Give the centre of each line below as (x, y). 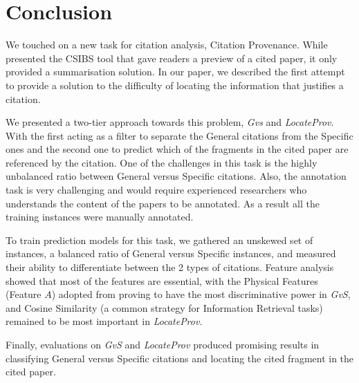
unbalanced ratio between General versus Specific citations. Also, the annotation (176, 176)
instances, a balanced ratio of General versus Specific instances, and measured (171, 253)
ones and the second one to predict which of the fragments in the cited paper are (177, 149)
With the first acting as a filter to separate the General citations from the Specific (179, 135)
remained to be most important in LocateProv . (104, 321)
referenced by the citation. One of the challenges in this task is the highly (162, 162)
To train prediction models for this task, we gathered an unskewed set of (159, 240)
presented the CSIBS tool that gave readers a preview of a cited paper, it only (172, 58)
